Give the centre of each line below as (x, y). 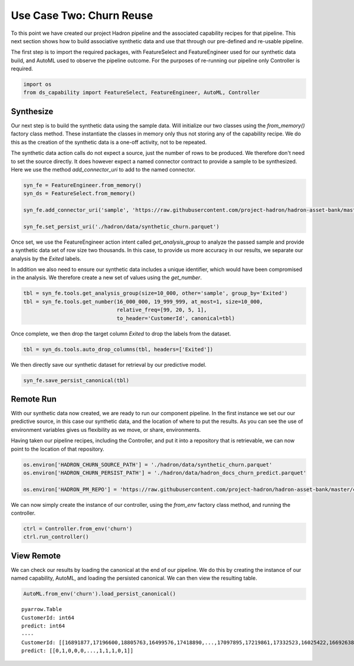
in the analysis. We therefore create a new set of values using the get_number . (106, 277)
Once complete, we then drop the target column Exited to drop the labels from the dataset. (121, 334)
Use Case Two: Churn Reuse (82, 15)
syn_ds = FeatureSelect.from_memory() (79, 193)
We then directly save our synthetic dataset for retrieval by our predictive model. (109, 364)
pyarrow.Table (42, 610)
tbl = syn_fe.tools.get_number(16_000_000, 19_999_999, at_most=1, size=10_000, (143, 301)
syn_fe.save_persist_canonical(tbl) (76, 380)
